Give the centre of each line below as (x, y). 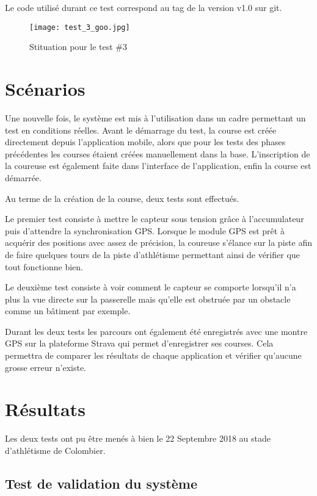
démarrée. (23, 177)
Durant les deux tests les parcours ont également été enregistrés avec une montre (156, 331)
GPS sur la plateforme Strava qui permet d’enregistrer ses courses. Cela (139, 343)
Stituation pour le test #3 (78, 47)
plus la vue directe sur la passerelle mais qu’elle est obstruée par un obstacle (148, 299)
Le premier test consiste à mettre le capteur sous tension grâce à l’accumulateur (155, 219)
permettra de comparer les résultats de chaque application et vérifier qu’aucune (153, 355)
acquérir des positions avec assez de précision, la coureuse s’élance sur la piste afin (158, 243)
